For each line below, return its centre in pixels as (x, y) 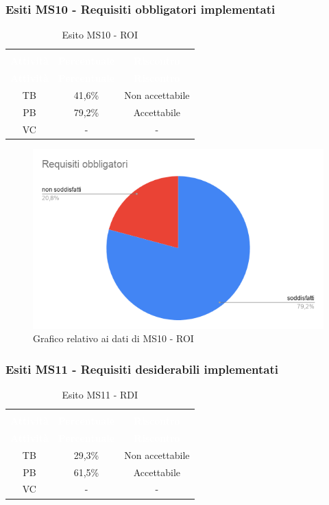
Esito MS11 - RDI (100, 394)
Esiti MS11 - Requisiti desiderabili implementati (142, 369)
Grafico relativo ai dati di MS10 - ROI (113, 338)
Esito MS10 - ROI (100, 35)
